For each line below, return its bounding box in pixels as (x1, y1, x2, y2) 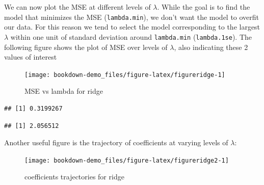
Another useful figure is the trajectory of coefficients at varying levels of (4, 137, 228, 148)
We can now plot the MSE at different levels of (4, 2, 151, 12)
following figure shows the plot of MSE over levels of (4, 41, 168, 52)
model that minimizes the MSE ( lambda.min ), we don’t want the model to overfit (4, 11, 259, 22)
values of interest (4, 51, 57, 62)
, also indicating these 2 (174, 41, 248, 52)
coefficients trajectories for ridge (24, 171, 124, 182)
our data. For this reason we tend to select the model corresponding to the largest (4, 21, 260, 32)
